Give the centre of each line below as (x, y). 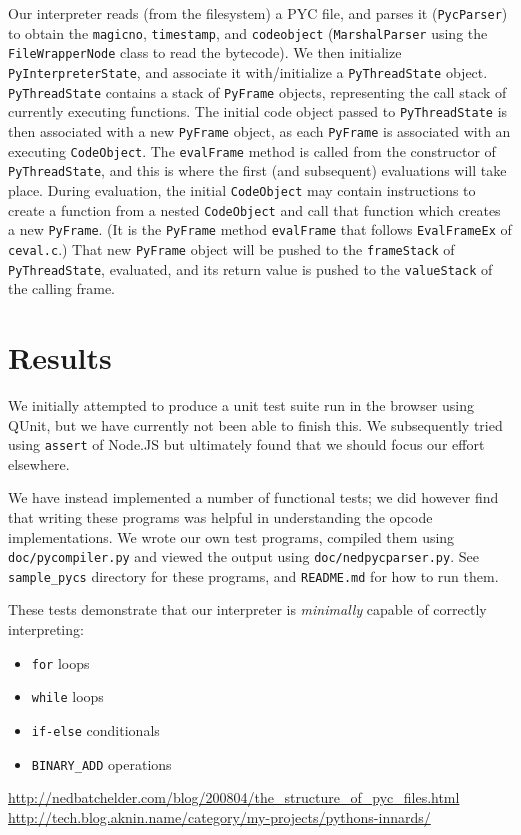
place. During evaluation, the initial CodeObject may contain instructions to (242, 189)
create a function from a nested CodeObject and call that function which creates (254, 209)
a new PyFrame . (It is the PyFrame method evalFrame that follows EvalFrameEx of (260, 229)
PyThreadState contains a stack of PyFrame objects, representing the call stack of (257, 91)
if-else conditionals (95, 729)
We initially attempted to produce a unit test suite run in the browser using (241, 404)
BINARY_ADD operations (101, 763)
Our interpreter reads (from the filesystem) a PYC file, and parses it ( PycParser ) (258, 13)
